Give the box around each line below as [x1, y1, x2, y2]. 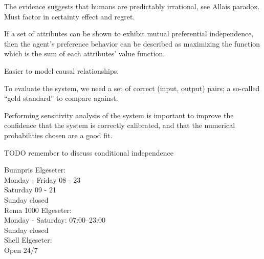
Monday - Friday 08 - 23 [4, 174, 81, 185]
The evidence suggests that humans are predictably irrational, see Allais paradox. [4, 1, 260, 11]
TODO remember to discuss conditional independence [4, 147, 174, 158]
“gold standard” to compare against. [4, 93, 118, 103]
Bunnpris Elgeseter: [4, 164, 66, 175]
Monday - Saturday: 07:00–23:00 [4, 214, 106, 225]
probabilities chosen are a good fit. [4, 129, 113, 140]
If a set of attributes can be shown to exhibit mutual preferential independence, [4, 28, 254, 39]
